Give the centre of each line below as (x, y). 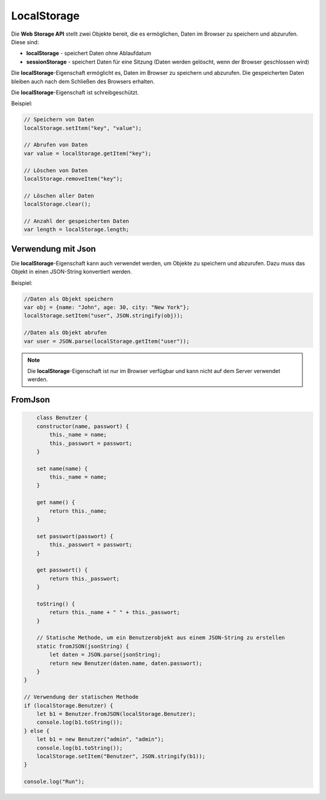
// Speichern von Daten (59, 120)
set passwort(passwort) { (75, 536)
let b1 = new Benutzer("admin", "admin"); (100, 740)
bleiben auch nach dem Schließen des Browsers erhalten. (83, 81)
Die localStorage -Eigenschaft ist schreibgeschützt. (75, 92)
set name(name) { (62, 468)
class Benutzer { (62, 418)
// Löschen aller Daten (59, 196)
